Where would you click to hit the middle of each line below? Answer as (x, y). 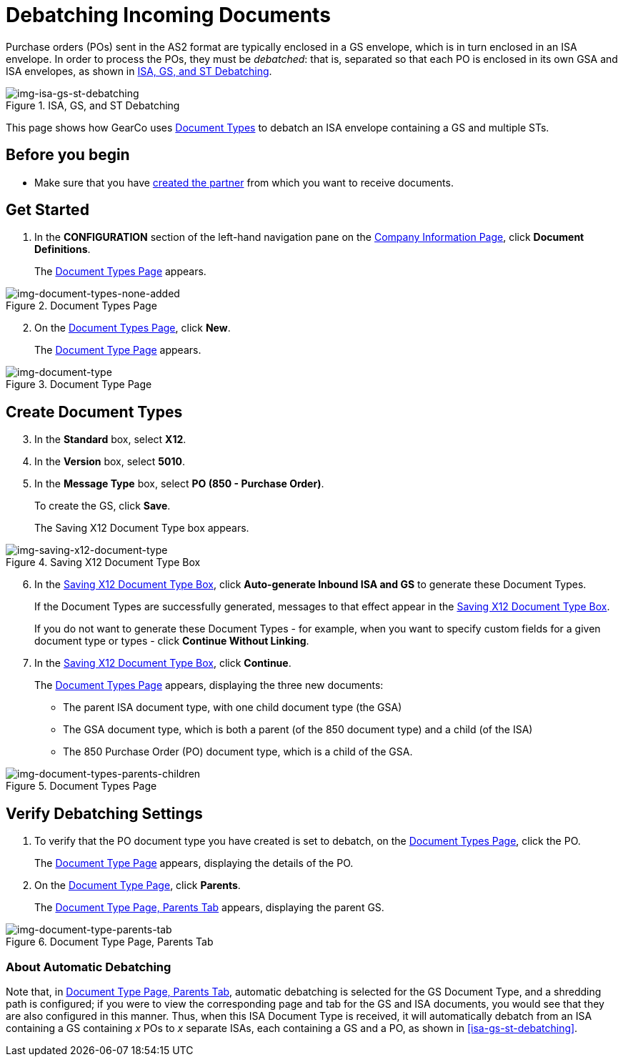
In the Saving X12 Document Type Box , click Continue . (163, 663)
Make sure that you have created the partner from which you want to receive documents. (244, 182)
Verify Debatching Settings (104, 813)
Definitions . (63, 249)
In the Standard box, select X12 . (110, 440)
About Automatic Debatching (89, 967)
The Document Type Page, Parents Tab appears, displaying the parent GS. (209, 908)
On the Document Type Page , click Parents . (138, 885)
